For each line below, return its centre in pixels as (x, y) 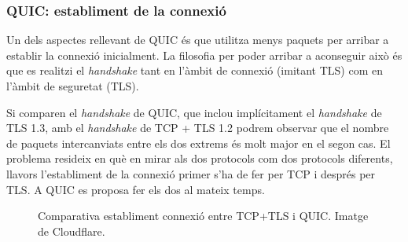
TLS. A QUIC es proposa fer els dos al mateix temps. (136, 189)
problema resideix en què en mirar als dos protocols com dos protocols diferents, (200, 158)
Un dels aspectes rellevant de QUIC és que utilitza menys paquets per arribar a (198, 40)
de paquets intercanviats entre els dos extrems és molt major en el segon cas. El (198, 143)
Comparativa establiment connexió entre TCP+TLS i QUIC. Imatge (203, 216)
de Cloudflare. (72, 231)
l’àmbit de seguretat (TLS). (73, 86)
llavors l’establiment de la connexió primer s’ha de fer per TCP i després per (191, 173)
